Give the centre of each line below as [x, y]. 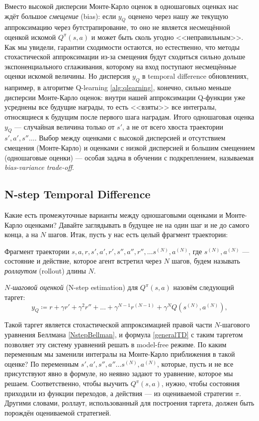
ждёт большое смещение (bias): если [60, 16]
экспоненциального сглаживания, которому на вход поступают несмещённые [121, 66]
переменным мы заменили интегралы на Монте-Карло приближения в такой [120, 354]
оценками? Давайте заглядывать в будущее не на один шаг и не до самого [137, 224]
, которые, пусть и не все [195, 363]
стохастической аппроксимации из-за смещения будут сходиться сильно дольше [125, 57]
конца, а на [21, 234]
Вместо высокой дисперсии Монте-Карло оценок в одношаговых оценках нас [122, 6]
